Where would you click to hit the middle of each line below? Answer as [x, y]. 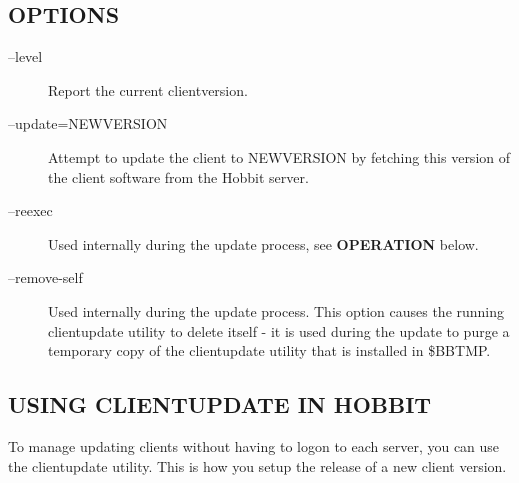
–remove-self [45, 277]
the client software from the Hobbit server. [178, 176]
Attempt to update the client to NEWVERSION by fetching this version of [279, 156]
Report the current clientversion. [148, 89]
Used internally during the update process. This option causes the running [276, 310]
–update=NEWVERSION [88, 123]
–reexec [30, 210]
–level [25, 56]
